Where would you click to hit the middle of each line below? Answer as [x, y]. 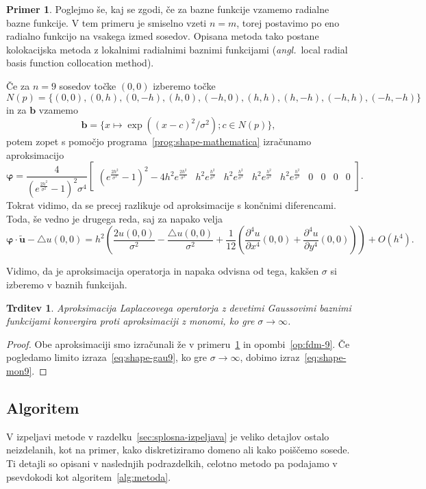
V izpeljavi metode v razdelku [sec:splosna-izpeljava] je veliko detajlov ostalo [168, 436]
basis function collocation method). [80, 63]
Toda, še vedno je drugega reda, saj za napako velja [115, 218]
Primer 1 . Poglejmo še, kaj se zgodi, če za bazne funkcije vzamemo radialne [168, 9]
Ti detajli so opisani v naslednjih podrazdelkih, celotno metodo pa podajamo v [172, 463]
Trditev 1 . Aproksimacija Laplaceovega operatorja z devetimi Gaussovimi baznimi [179, 307]
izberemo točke [184, 85]
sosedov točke [88, 85]
